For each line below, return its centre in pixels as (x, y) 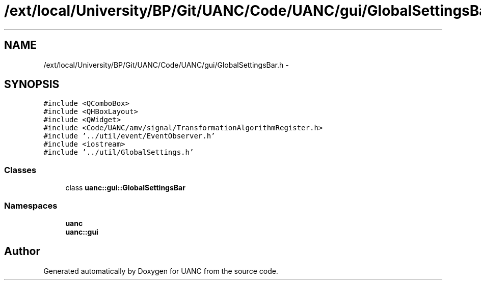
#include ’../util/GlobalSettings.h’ (119, 152)
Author (22, 251)
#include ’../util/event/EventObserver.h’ (129, 136)
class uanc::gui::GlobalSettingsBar (125, 188)
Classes (20, 170)
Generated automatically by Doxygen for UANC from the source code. (161, 271)
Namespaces (31, 205)
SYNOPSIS (32, 84)
